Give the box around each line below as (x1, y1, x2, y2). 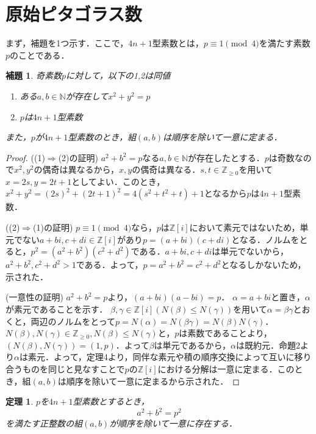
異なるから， (68, 163, 120, 176)
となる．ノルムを (231, 233, 300, 245)
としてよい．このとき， (71, 175, 165, 187)
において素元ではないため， (189, 221, 300, 234)
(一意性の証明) (5, 291, 63, 303)
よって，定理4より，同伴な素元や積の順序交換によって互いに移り (53, 350, 312, 363)
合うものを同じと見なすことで (5, 363, 125, 375)
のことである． (10, 48, 70, 61)
